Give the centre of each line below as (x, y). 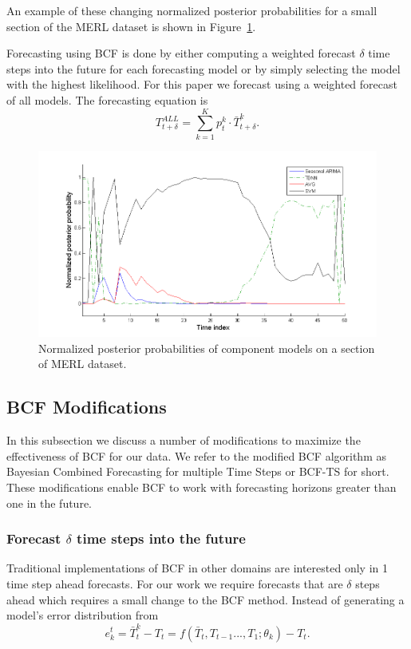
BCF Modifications (87, 407)
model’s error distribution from (83, 615)
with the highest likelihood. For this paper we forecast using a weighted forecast (202, 84)
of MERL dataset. (83, 364)
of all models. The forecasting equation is (107, 99)
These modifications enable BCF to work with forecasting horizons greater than (202, 487)
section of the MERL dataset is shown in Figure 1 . (131, 26)
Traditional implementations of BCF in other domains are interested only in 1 (197, 568)
